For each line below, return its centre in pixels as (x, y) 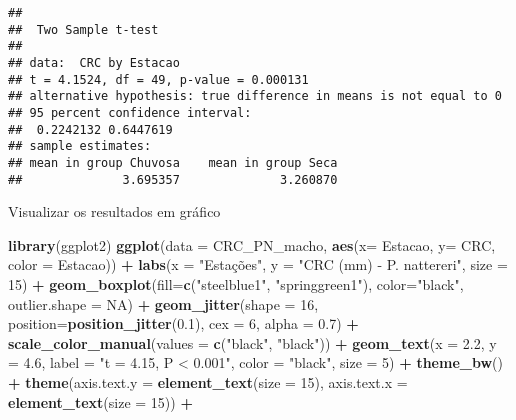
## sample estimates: (80, 146)
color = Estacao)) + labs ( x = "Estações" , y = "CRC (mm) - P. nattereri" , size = (258, 264)
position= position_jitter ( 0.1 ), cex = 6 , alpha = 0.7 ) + (183, 323)
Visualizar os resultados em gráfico (114, 211)
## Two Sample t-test (83, 29)
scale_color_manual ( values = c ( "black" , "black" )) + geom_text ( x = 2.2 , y (252, 342)
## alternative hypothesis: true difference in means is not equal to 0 (255, 96)
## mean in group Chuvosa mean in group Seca (173, 162)
